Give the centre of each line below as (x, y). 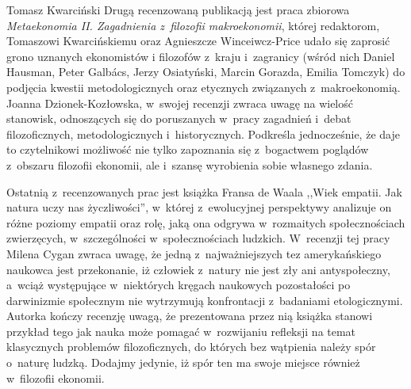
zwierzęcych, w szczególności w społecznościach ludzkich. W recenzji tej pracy (198, 238)
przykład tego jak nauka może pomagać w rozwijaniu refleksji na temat (181, 331)
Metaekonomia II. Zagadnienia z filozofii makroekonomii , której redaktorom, (193, 25)
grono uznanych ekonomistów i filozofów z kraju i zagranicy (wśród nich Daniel (201, 56)
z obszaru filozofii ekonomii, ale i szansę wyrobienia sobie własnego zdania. (190, 164)
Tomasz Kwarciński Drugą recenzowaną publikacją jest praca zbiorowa (178, 10)
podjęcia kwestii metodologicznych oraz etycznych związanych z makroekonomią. (204, 87)
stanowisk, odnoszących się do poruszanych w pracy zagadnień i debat (179, 118)
